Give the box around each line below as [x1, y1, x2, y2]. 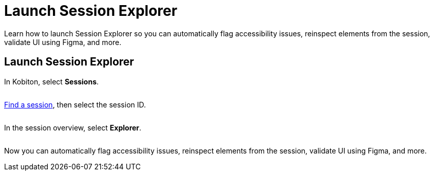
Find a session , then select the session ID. [4, 100, 146, 109]
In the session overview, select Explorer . [4, 123, 142, 132]
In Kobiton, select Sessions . [4, 77, 99, 86]
